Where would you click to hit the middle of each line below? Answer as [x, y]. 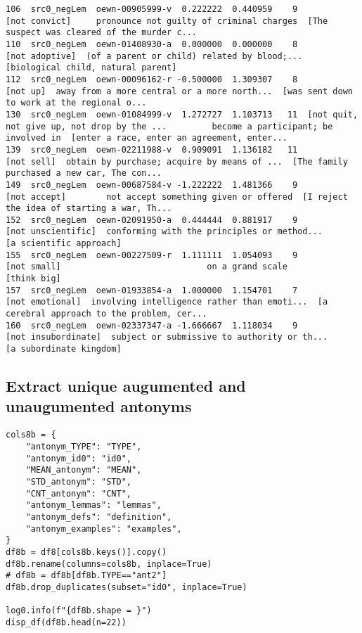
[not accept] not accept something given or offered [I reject [177, 197]
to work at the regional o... [76, 103]
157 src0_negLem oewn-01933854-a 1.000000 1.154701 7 [152, 290]
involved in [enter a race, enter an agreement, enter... [147, 138]
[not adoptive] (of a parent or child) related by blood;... [154, 56]
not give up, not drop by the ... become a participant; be [169, 126]
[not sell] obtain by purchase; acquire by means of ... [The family [177, 161]
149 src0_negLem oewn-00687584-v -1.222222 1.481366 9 [152, 185]
